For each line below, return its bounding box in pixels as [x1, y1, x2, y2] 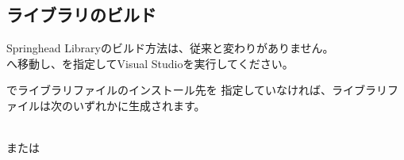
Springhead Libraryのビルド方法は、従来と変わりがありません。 [6, 40, 334, 56]
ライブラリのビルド [6, 2, 156, 27]
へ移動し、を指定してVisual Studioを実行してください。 [6, 55, 294, 71]
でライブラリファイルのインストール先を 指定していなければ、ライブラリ [6, 82, 387, 98]
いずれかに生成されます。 [72, 97, 206, 113]
